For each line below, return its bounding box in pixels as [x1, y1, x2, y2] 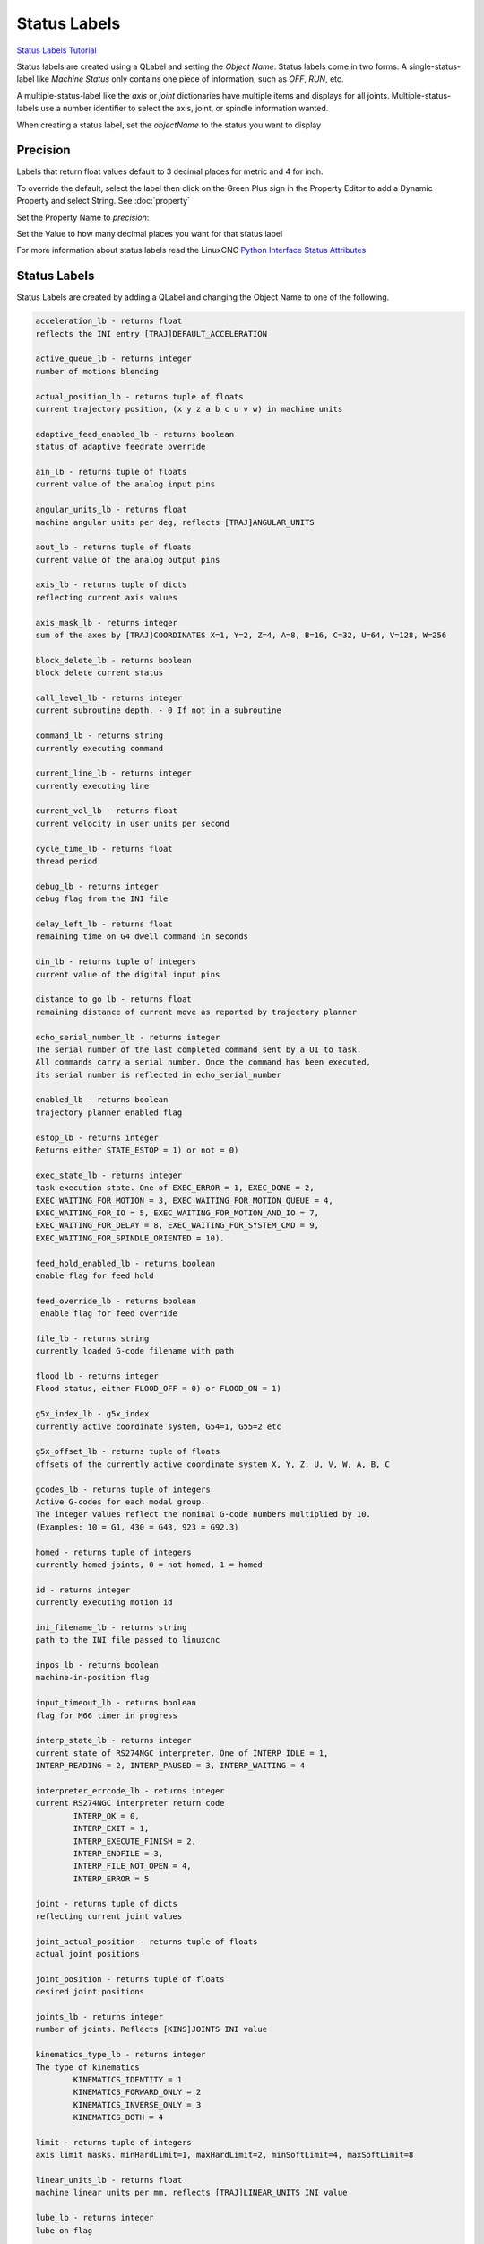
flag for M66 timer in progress [35, 1710, 178, 1721]
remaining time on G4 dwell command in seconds [35, 932, 248, 942]
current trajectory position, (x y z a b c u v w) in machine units [35, 404, 343, 414]
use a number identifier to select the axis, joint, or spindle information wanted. [40, 103, 329, 114]
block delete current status [35, 668, 164, 678]
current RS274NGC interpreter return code [35, 1798, 225, 1809]
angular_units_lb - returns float [35, 504, 187, 515]
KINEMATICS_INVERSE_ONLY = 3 [73, 2099, 202, 2109]
